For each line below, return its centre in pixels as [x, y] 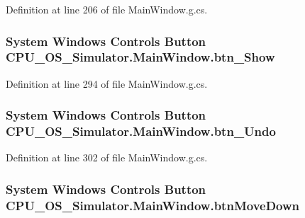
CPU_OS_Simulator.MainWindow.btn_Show [140, 57]
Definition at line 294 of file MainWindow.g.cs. [107, 83]
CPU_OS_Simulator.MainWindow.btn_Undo [141, 131]
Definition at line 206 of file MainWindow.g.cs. [107, 9]
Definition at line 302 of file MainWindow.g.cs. [107, 157]
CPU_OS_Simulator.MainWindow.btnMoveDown [153, 205]
